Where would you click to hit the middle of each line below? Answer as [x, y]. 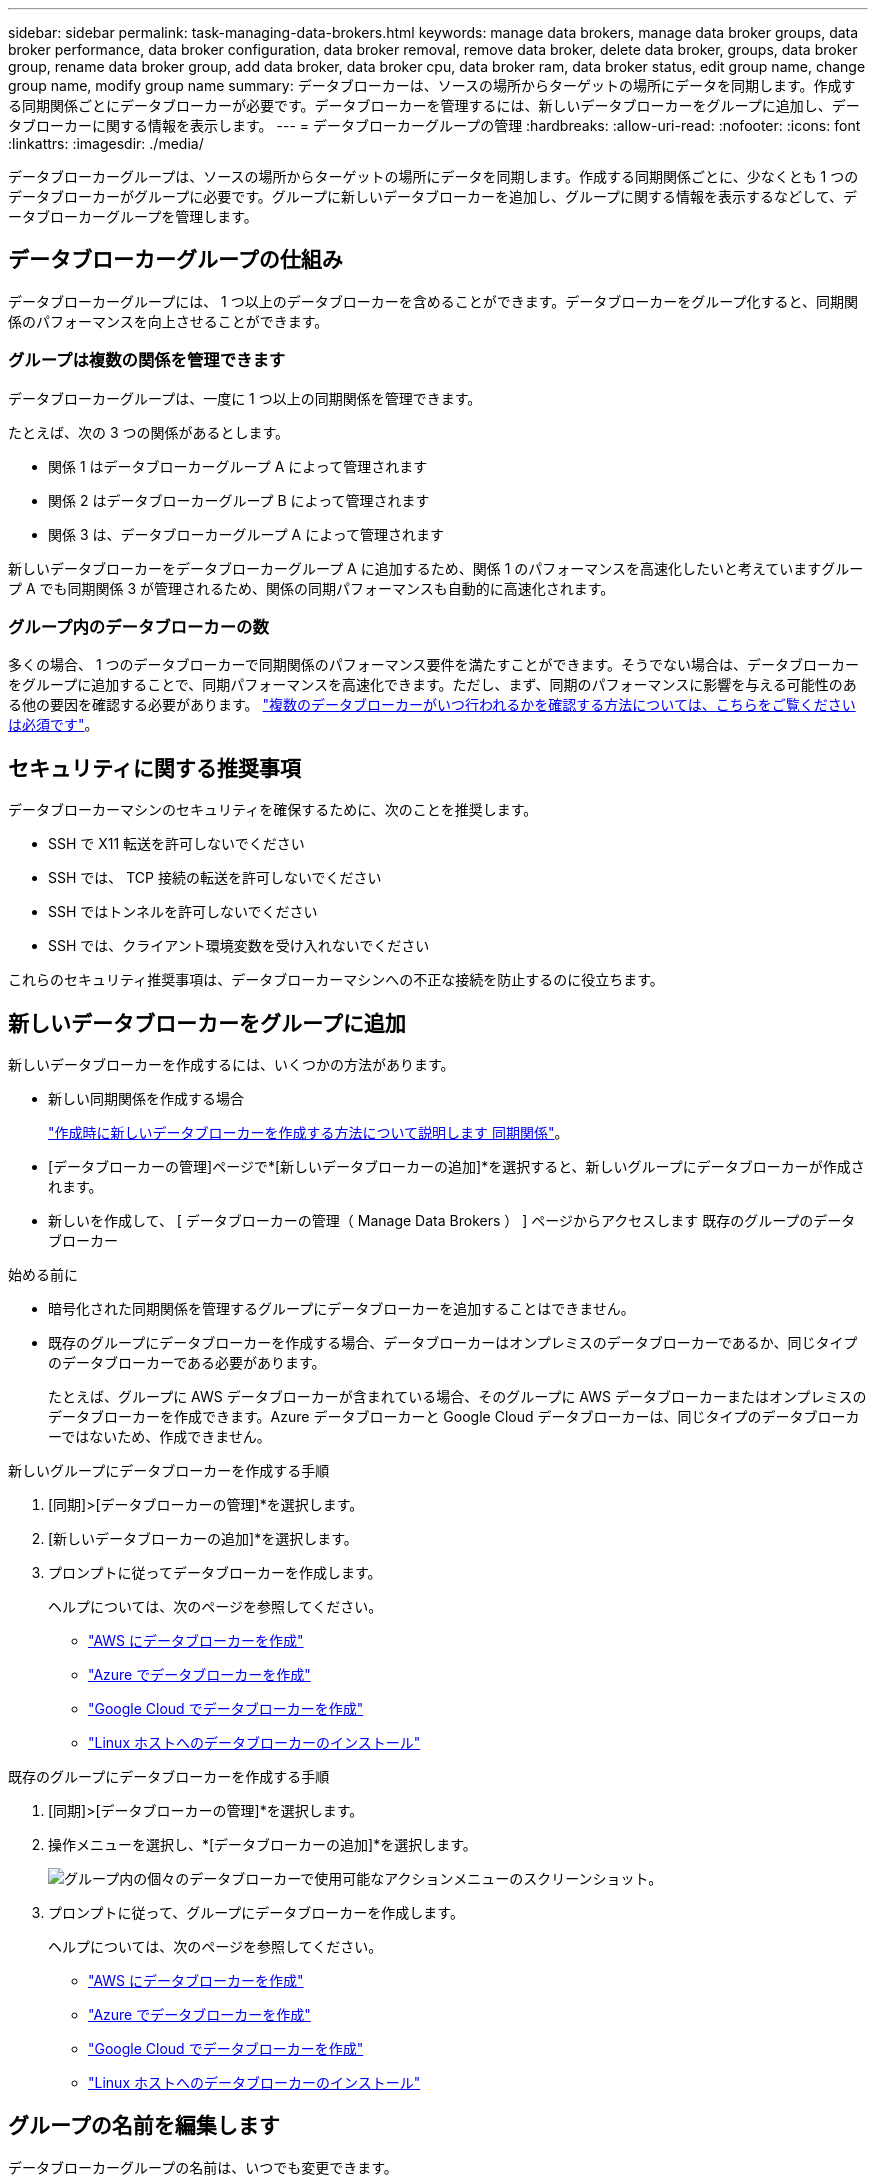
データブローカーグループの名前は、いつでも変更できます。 [203, 2167]
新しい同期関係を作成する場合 [146, 1099]
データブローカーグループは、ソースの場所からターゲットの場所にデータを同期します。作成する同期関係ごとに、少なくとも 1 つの [433, 176]
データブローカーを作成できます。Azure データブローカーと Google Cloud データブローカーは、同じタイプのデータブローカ [454, 1417]
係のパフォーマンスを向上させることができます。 [168, 321]
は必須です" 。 [53, 725]
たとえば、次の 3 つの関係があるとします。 [149, 432]
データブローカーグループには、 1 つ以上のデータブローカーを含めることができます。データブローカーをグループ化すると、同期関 [433, 301]
